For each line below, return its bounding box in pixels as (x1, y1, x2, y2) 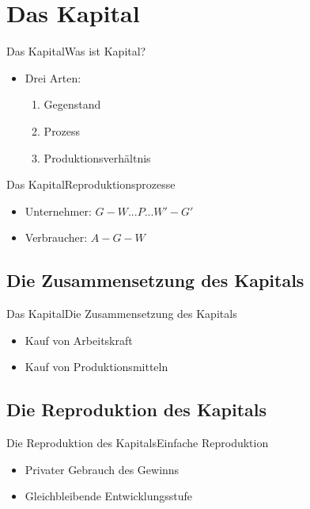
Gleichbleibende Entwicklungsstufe (25, 488, 193, 504)
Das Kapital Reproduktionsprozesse (6, 176, 176, 193)
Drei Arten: (25, 69, 81, 86)
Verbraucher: (25, 229, 88, 246)
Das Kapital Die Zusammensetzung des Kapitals (6, 305, 237, 322)
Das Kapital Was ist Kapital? (6, 43, 146, 59)
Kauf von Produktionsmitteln (25, 358, 168, 375)
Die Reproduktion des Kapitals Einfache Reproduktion (6, 434, 269, 451)
